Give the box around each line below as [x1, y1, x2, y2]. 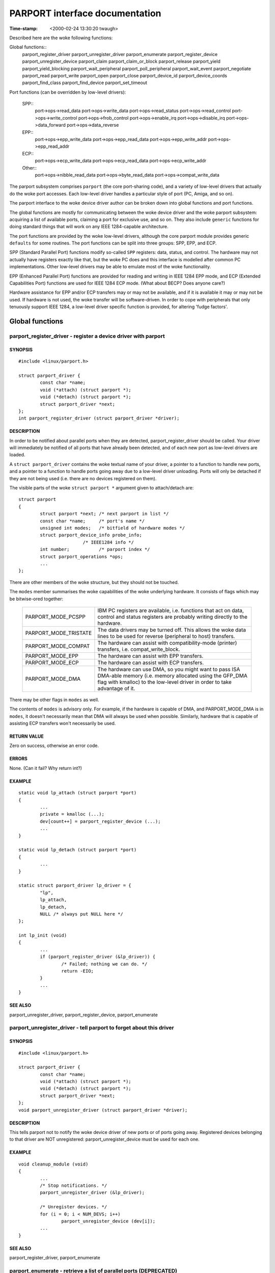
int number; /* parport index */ [40, 546, 150, 552]
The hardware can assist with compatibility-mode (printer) [97, 639, 237, 646]
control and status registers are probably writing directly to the [97, 613, 248, 620]
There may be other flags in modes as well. [9, 697, 99, 703]
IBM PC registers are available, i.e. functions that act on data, [97, 606, 244, 614]
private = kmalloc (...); [40, 811, 104, 817]
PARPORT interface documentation [9, 8, 161, 19]
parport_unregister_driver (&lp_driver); [40, 1189, 145, 1196]
